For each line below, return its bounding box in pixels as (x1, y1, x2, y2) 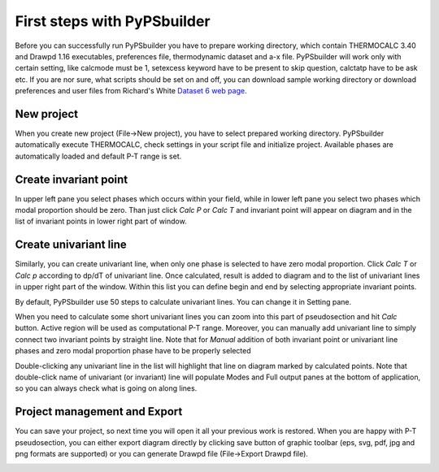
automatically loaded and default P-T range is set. (15, 151, 182, 161)
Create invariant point (15, 172, 128, 186)
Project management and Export (15, 405, 183, 418)
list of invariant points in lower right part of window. (15, 216, 187, 227)
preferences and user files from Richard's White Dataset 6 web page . (15, 86, 247, 96)
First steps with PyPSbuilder (15, 12, 211, 30)
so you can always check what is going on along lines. (15, 383, 198, 393)
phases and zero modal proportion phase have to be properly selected (15, 346, 251, 356)
